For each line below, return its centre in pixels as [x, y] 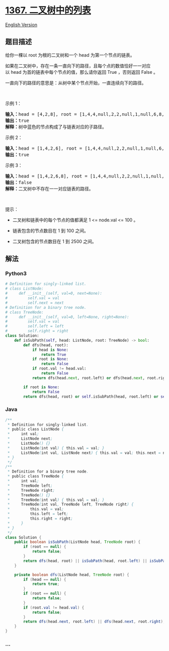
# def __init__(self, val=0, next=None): [54, 294]
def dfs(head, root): [46, 345]
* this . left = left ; [38, 514]
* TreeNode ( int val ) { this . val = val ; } [56, 500]
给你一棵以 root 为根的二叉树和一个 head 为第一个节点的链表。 [70, 55]
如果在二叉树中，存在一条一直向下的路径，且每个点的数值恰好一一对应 [78, 66]
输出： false [19, 182]
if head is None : [50, 350]
